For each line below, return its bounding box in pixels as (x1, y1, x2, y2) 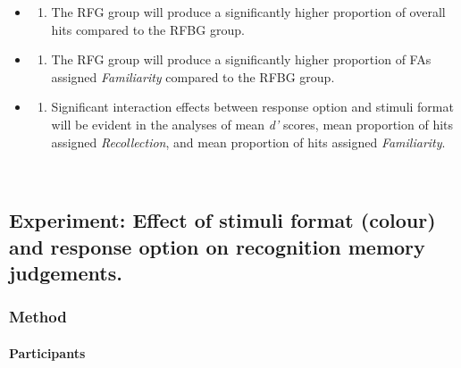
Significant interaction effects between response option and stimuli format (51, 97, 454, 116)
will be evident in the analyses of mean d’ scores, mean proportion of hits (51, 114, 454, 133)
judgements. (9, 258, 122, 286)
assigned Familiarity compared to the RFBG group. (51, 67, 335, 86)
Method (9, 305, 67, 328)
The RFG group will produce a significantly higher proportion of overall (51, 3, 446, 21)
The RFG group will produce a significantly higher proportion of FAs (51, 50, 432, 69)
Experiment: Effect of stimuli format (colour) (9, 206, 436, 234)
